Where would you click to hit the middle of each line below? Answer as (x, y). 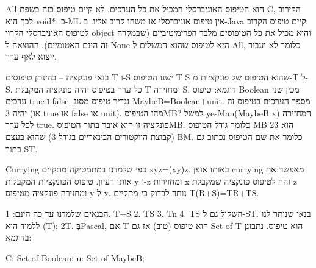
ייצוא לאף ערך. (31, 56)
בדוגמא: (19, 237)
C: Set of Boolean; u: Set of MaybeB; (75, 257)
